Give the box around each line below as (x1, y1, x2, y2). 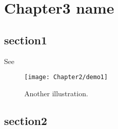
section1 (4, 32, 47, 47)
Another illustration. (24, 88, 88, 98)
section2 (4, 112, 47, 128)
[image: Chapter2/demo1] (24, 74, 108, 81)
